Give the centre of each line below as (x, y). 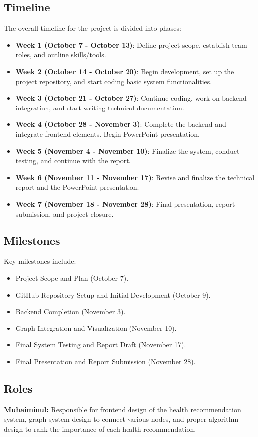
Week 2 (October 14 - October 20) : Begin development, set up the (125, 71)
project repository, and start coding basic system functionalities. (114, 81)
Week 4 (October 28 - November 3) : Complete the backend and (121, 124)
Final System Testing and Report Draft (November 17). (101, 345)
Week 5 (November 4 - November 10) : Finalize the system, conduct (128, 151)
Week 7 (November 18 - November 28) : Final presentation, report (125, 203)
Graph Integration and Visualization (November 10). (96, 328)
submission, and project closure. (64, 213)
